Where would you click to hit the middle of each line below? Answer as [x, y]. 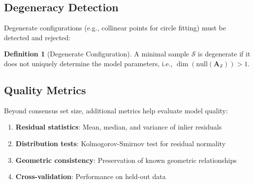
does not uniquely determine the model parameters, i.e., [88, 63]
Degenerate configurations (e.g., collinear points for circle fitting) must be [115, 28]
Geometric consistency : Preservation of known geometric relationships [126, 160]
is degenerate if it [224, 54]
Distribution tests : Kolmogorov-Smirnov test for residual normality [121, 143]
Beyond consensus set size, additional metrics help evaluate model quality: [116, 110]
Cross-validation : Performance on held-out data [91, 176]
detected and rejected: [37, 37]
